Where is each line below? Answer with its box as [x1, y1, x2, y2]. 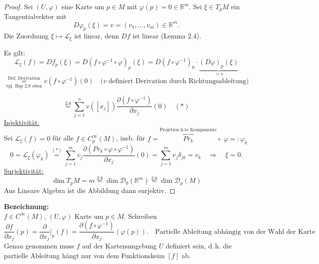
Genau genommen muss [4, 240, 74, 250]
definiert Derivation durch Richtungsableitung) [108, 77, 249, 85]
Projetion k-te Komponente [159, 127, 217, 132]
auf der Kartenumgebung [82, 240, 157, 250]
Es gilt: [4, 47, 25, 57]
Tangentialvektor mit [4, 11, 67, 21]
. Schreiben [124, 211, 157, 221]
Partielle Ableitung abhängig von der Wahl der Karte [155, 228, 316, 235]
